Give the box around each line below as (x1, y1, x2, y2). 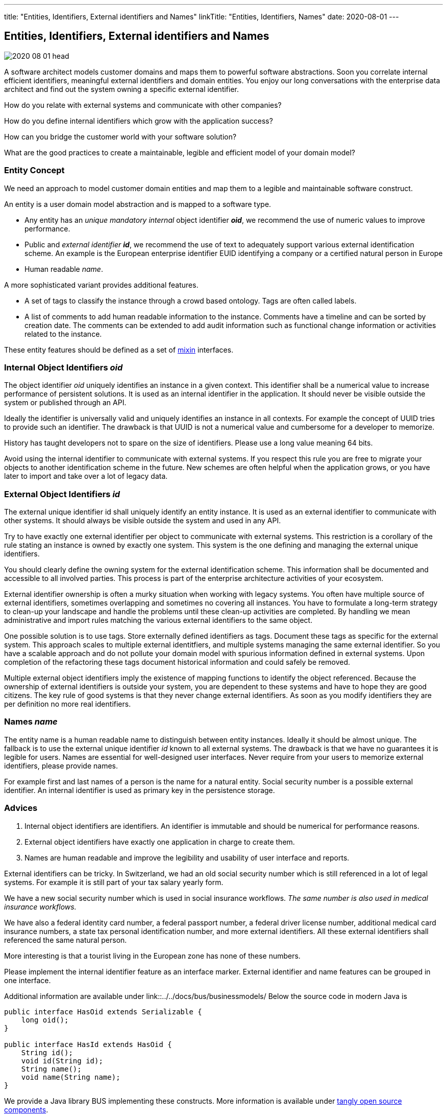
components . (4, 1105, 48, 1114)
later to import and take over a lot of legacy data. (4, 472, 168, 481)
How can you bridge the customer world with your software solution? (4, 132, 237, 141)
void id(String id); (21, 1056, 103, 1065)
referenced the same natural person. (4, 935, 127, 944)
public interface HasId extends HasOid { (4, 1040, 172, 1049)
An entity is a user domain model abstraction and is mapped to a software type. (4, 199, 271, 208)
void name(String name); (21, 1073, 120, 1081)
